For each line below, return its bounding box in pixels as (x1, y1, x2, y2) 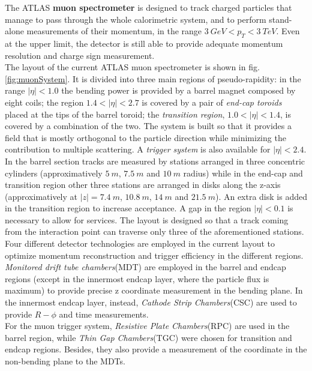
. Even (276, 25, 300, 37)
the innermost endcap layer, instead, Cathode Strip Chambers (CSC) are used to (5, 296, 297, 309)
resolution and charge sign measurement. (5, 49, 155, 61)
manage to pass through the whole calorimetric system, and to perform (5, 13, 266, 25)
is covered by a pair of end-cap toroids (142, 95, 282, 108)
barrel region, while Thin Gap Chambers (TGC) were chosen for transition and (5, 331, 292, 343)
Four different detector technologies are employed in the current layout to (5, 237, 275, 250)
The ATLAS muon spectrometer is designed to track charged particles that (5, 1, 292, 13)
